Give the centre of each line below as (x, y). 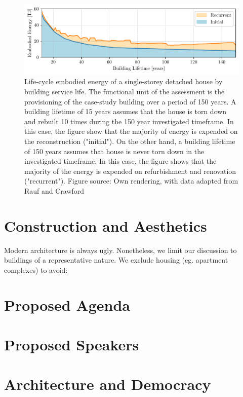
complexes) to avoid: (36, 269)
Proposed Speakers (72, 344)
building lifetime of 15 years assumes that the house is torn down (126, 111)
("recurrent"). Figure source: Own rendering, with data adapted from (131, 181)
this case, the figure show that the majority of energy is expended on (131, 131)
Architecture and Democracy (108, 384)
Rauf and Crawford (54, 190)
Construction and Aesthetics (106, 225)
